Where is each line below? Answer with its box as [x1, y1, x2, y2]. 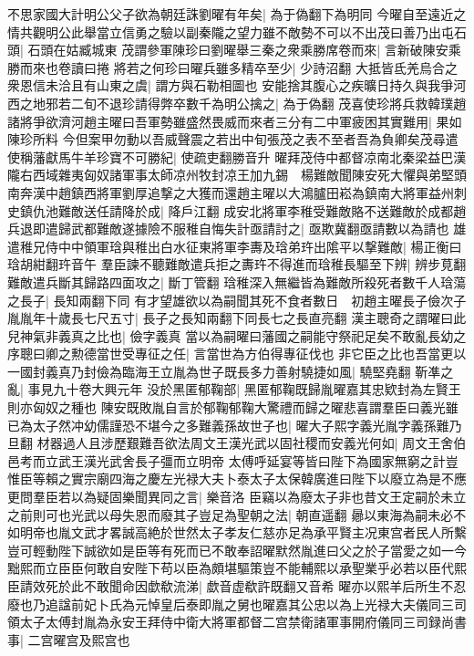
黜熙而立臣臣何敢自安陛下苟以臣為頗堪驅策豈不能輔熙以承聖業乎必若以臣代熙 [7, 558, 467, 578]
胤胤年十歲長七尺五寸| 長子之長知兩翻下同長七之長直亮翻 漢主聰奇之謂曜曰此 [7, 308, 467, 328]
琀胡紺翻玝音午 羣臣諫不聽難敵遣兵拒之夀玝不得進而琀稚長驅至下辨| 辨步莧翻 [7, 255, 467, 274]
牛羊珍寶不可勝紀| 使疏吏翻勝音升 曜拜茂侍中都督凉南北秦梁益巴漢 [70, 147, 467, 166]
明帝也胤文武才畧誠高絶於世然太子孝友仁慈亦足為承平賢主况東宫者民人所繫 [19, 523, 467, 542]
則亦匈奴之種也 [7, 398, 97, 417]
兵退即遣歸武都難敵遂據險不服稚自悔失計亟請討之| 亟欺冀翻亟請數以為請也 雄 [7, 219, 467, 238]
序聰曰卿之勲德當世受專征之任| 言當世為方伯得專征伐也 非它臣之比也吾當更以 [7, 344, 467, 363]
